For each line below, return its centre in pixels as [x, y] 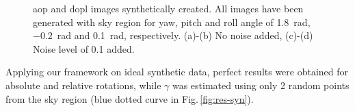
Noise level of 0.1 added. [84, 48]
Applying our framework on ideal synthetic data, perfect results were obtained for [177, 72]
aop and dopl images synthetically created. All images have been [168, 8]
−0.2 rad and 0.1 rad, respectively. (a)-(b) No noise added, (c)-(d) [173, 35]
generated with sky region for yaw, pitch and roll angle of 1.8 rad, [172, 22]
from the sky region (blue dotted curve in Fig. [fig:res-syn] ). [130, 98]
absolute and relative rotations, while [83, 85]
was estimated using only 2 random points [261, 85]
